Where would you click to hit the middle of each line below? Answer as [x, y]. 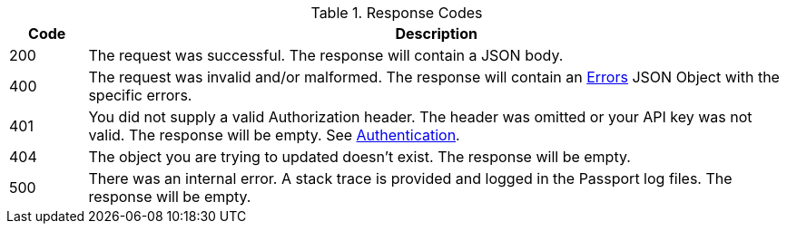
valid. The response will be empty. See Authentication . [274, 135]
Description [436, 34]
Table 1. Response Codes [397, 13]
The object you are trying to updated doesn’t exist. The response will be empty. [359, 157]
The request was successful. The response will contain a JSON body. [326, 55]
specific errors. [140, 95]
